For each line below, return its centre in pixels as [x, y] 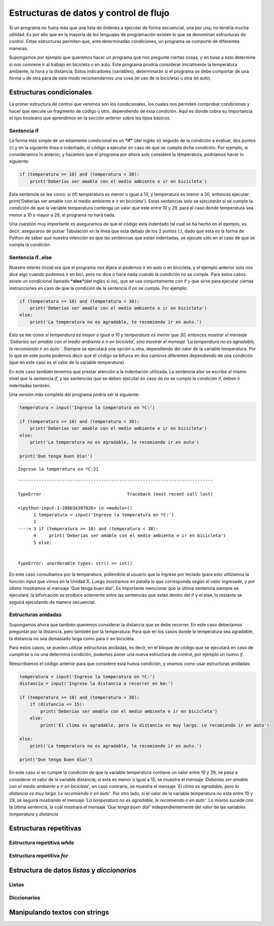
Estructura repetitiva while [42, 842]
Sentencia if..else [30, 258]
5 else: [42, 542]
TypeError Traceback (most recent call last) [116, 494]
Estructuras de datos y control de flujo [89, 13]
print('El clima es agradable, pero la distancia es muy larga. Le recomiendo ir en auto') [155, 725]
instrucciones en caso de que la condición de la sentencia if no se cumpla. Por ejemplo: [98, 288]
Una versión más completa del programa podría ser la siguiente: [74, 394]
